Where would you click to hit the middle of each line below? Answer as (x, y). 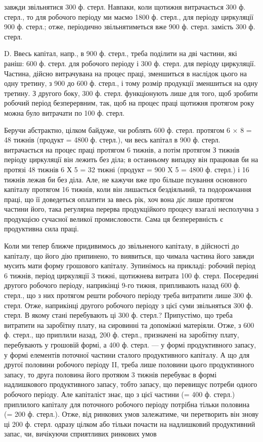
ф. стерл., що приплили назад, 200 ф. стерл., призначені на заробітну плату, (122, 335)
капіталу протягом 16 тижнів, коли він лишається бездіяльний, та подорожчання (128, 189)
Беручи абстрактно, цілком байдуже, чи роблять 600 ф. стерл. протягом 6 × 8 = (128, 130)
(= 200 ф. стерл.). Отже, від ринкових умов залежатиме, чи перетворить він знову (131, 414)
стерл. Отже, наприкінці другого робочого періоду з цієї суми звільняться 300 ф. (129, 305)
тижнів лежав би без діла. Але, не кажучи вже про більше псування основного (126, 179)
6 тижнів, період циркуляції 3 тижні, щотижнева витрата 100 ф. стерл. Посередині (131, 275)
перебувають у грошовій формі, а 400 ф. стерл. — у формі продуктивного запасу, (130, 345)
